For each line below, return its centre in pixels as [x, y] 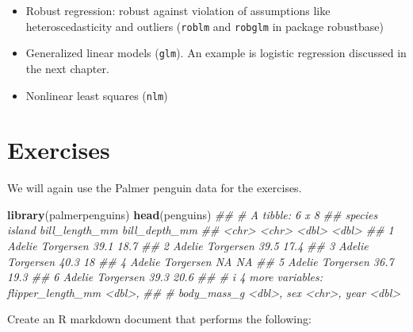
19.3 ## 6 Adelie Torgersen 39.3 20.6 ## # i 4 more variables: [165, 277]
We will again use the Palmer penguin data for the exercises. [155, 188]
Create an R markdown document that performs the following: [159, 319]
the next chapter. [67, 68]
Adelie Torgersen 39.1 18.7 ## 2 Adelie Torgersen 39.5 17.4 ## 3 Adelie [188, 246]
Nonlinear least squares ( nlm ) [97, 95]
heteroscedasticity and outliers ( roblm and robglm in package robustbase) [205, 26]
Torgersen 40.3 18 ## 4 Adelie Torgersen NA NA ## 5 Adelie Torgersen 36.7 [201, 261]
